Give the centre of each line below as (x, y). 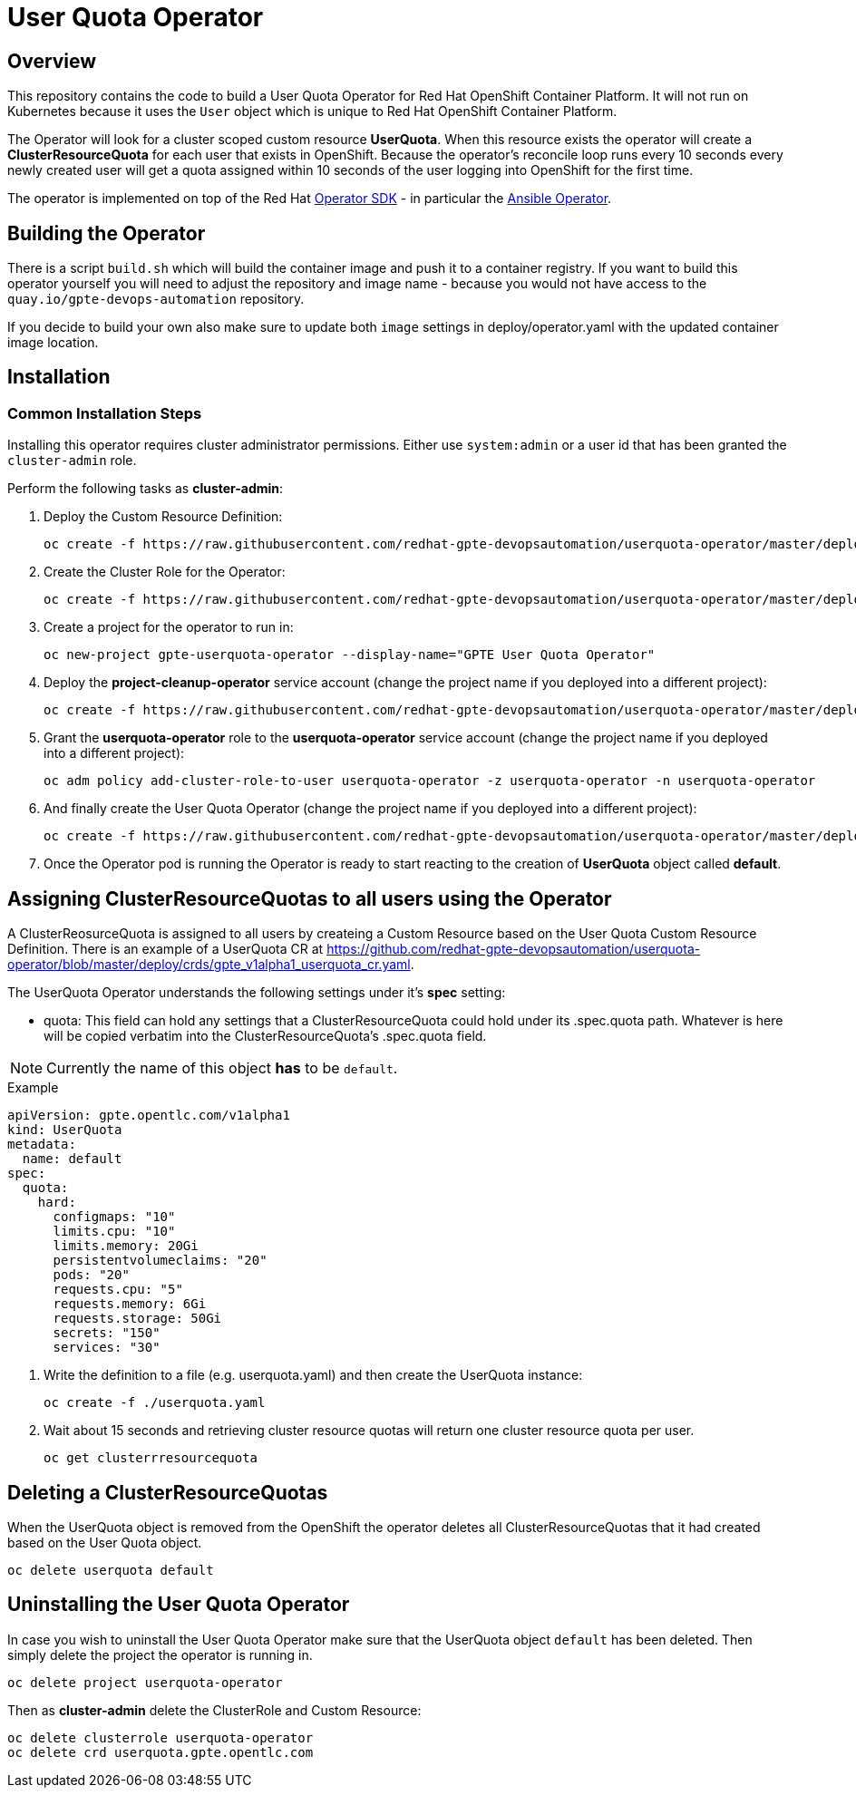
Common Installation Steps (105, 413)
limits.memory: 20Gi (126, 1246)
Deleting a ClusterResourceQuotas (168, 1492)
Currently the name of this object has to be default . (222, 1068)
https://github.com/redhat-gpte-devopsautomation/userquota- (514, 949)
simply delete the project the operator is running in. (160, 1654)
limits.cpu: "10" (114, 1232)
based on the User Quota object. (105, 1542)
